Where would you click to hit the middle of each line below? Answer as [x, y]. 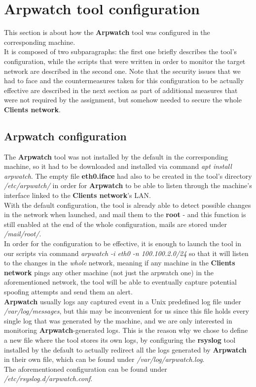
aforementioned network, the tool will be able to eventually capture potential [120, 282]
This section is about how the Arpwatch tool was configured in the [107, 32]
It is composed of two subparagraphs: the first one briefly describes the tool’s [121, 51]
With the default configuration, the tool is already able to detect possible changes [128, 205]
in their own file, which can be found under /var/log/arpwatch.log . [104, 359]
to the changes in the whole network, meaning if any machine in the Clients [120, 263]
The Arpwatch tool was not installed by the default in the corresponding [116, 156]
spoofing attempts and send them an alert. [68, 291]
